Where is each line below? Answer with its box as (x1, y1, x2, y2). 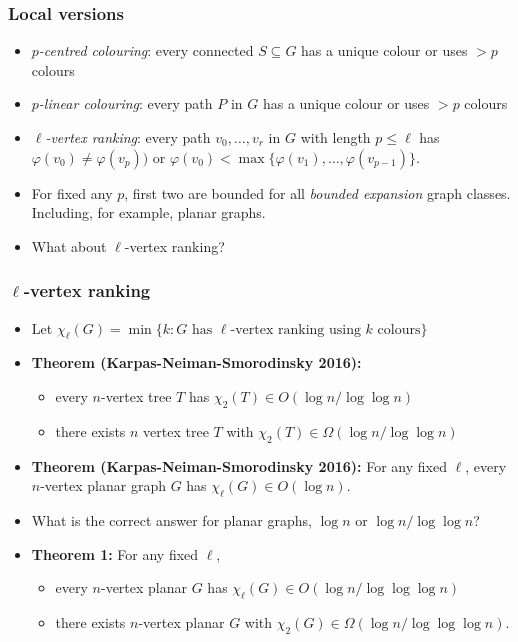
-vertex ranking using (230, 322, 361, 337)
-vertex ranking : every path (45, 127, 211, 147)
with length (300, 127, 371, 147)
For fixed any (31, 182, 113, 203)
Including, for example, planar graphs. (31, 202, 266, 223)
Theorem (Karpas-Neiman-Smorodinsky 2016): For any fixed (31, 455, 447, 476)
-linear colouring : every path (38, 93, 213, 114)
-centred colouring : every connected (38, 40, 254, 61)
